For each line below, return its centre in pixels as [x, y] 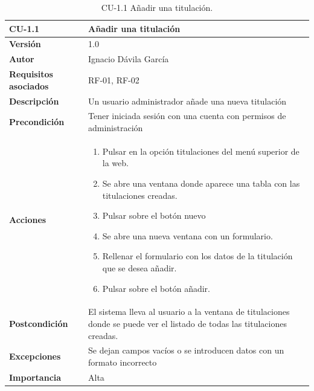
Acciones [28, 220]
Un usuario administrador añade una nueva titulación [187, 101]
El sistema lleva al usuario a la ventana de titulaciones [189, 312]
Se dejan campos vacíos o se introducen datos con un [186, 350]
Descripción [34, 101]
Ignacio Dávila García [128, 59]
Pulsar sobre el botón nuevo [154, 215]
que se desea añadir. [139, 268]
